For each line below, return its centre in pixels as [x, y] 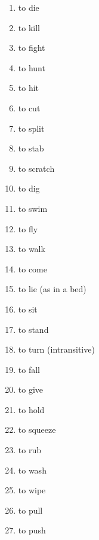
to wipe [32, 490]
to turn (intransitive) [56, 349]
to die [29, 7]
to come [33, 269]
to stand [33, 329]
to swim [33, 208]
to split [31, 128]
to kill [29, 27]
